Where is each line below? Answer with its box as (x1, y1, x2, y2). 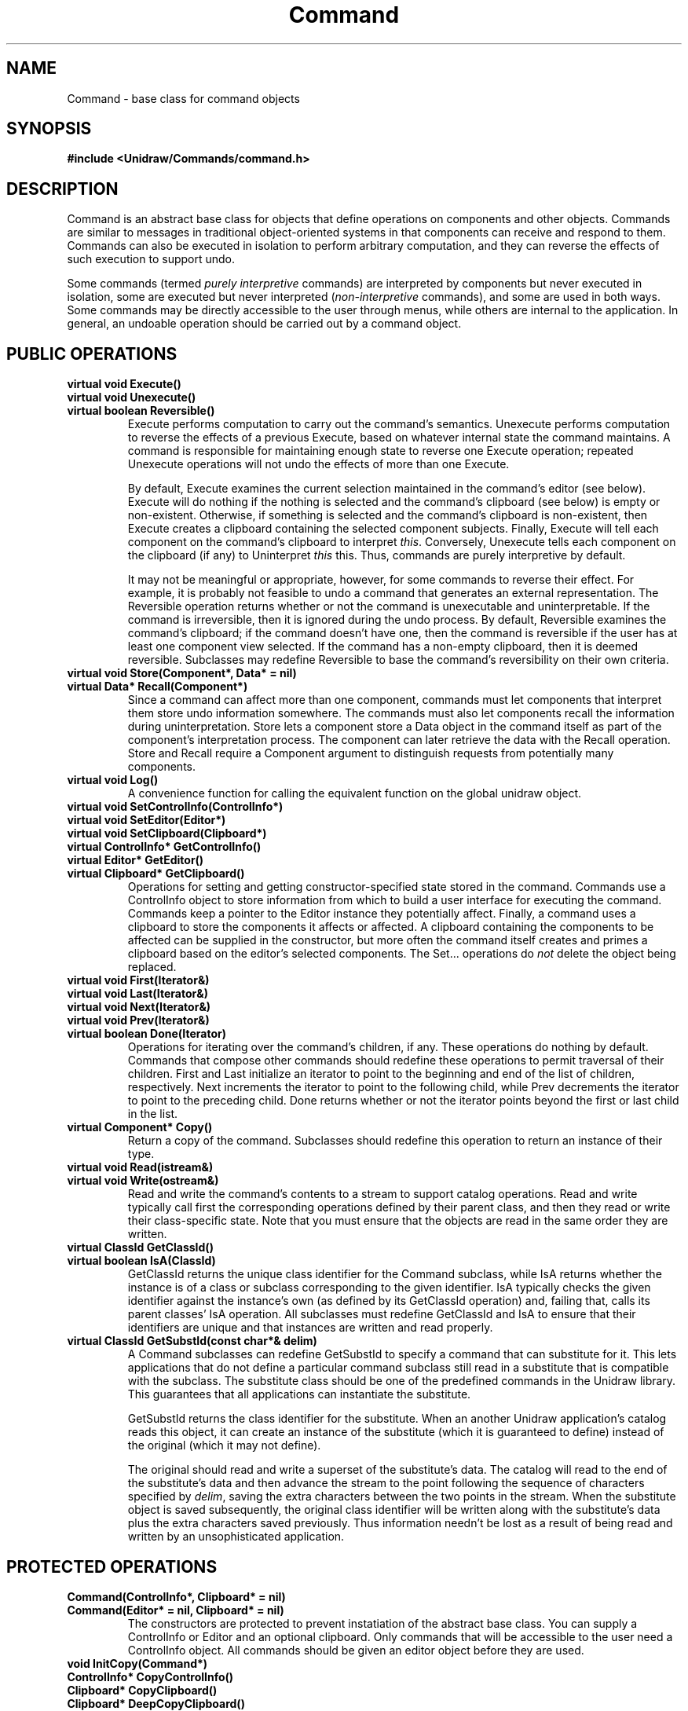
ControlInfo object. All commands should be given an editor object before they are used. (127, 1643, 584, 1657)
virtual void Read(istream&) (67, 1160, 214, 1174)
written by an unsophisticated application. (127, 1530, 345, 1544)
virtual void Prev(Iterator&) (67, 1013, 210, 1028)
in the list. (127, 1107, 178, 1121)
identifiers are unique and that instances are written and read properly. (127, 1321, 493, 1335)
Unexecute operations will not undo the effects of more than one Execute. (127, 457, 510, 471)
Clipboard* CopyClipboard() (67, 1683, 218, 1697)
